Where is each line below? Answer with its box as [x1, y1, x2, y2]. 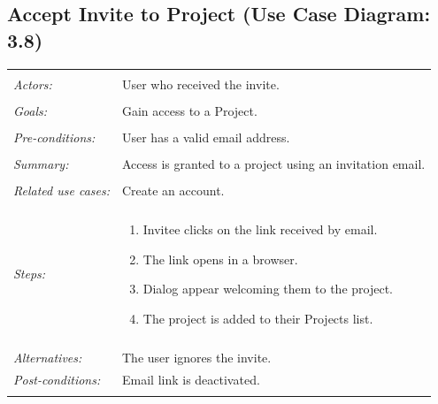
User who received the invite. [121, 74, 280, 93]
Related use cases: [13, 180, 110, 199]
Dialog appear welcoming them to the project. [142, 279, 393, 298]
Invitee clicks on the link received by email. [142, 220, 378, 239]
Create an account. [121, 180, 225, 199]
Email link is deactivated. [121, 370, 260, 388]
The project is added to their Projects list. [142, 309, 373, 327]
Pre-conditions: [13, 127, 96, 146]
